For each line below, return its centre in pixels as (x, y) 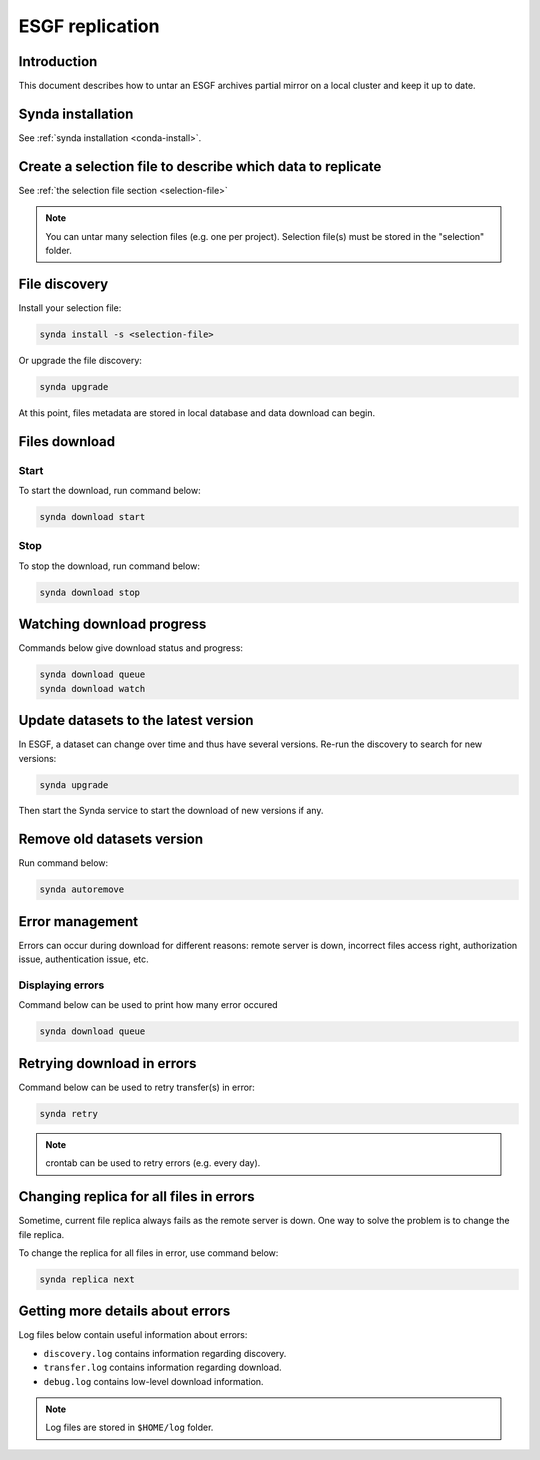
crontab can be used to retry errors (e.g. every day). (153, 1163)
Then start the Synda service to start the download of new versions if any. (171, 811)
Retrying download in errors (107, 1063)
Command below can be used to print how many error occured (148, 1005)
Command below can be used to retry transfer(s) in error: (136, 1087)
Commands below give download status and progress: (131, 648)
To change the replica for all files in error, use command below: (148, 1252)
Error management (78, 921)
